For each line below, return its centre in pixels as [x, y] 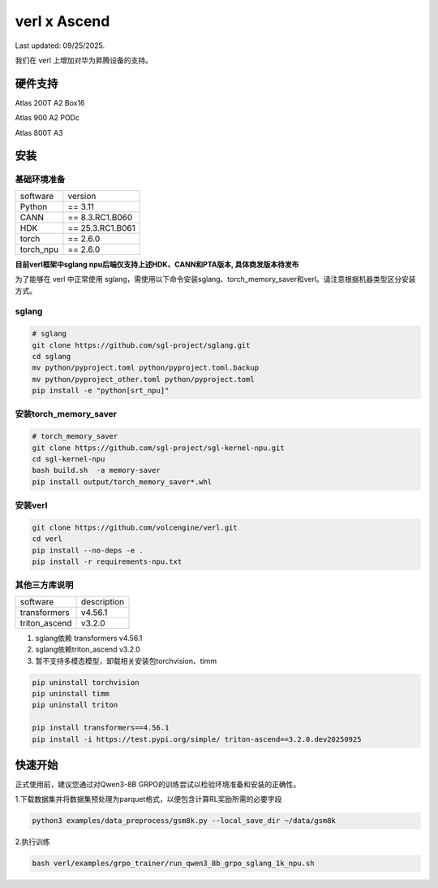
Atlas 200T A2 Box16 [50, 102]
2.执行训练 [32, 842]
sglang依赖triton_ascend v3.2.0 [88, 649]
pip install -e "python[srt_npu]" [101, 391]
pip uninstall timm [71, 693]
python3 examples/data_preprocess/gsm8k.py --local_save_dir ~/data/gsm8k [184, 821]
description [103, 601]
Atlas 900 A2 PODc [47, 118]
